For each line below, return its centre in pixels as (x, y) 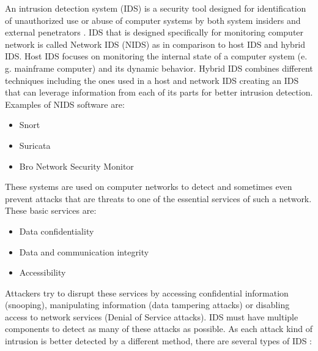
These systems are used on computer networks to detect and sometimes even (149, 187)
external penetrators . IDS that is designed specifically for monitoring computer (154, 32)
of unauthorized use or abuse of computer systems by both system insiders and (153, 20)
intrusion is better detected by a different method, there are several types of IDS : (158, 341)
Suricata (35, 145)
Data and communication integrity (84, 251)
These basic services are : (51, 210)
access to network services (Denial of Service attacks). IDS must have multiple (152, 316)
